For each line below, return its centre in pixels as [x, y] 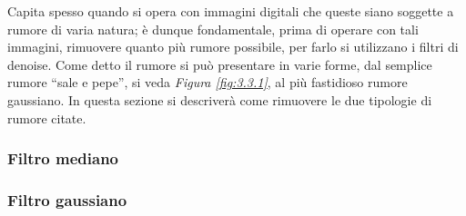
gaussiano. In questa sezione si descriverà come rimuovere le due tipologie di [220, 99]
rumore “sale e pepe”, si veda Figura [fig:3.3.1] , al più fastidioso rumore [208, 82]
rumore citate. [47, 118]
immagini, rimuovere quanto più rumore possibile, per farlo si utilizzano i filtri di [233, 47]
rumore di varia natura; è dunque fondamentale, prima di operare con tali [213, 29]
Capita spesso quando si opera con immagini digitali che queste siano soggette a [231, 11]
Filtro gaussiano [67, 199]
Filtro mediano [63, 158]
